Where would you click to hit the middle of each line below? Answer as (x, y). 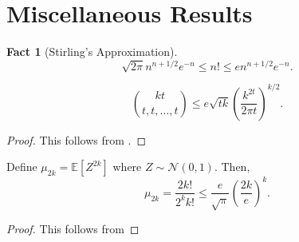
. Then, (232, 167)
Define (22, 167)
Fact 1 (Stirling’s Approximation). (92, 52)
